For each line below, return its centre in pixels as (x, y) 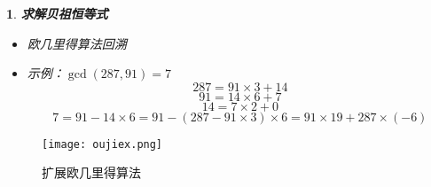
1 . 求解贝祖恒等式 (57, 13)
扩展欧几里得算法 (91, 172)
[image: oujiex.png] (102, 144)
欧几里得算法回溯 (77, 43)
